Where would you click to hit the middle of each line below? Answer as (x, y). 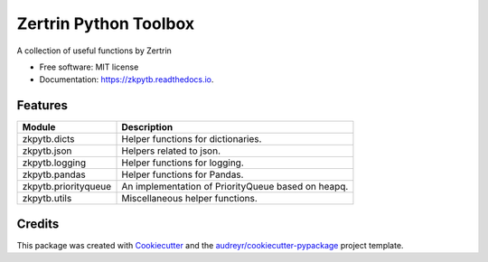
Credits (38, 224)
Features (42, 105)
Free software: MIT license (89, 67)
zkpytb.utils (47, 199)
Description (147, 127)
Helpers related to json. (171, 151)
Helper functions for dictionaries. (192, 139)
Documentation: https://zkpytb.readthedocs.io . (127, 80)
